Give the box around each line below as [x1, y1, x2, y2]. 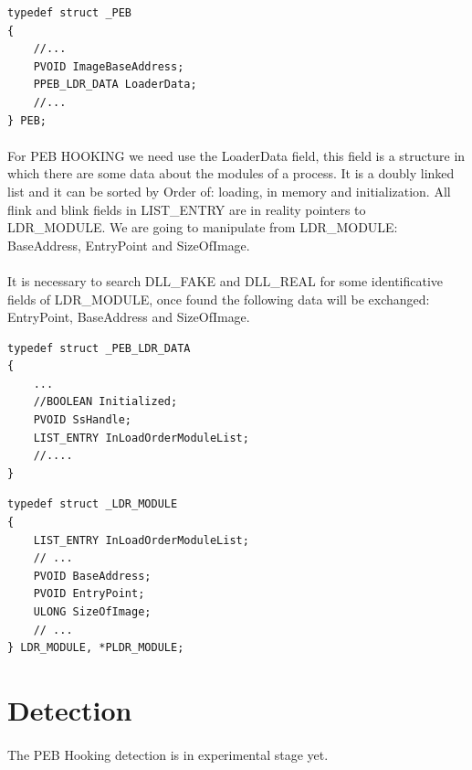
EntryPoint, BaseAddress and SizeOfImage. [7, 307, 250, 326]
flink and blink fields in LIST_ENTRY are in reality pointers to [7, 199, 366, 219]
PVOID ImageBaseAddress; [33, 59, 184, 73]
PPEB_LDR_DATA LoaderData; [33, 78, 197, 91]
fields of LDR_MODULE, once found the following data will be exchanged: [7, 289, 430, 308]
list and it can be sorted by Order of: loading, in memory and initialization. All [7, 181, 451, 200]
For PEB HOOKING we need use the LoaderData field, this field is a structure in [7, 145, 466, 165]
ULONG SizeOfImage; [33, 605, 152, 618]
